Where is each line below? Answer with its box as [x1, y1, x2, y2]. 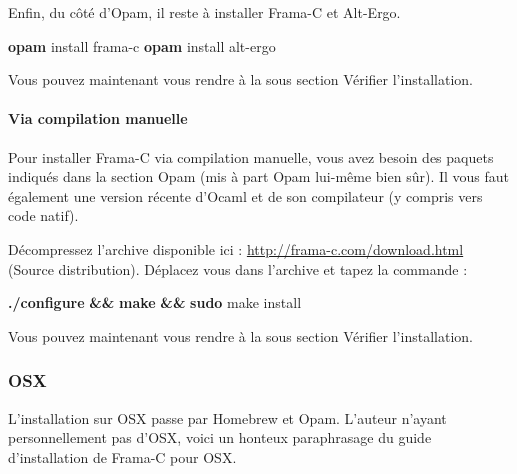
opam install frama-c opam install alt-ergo [8, 35, 276, 56]
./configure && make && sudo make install [8, 292, 302, 313]
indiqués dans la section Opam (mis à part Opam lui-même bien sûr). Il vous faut [8, 166, 510, 187]
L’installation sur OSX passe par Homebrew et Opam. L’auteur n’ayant [8, 407, 447, 428]
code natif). [8, 205, 79, 226]
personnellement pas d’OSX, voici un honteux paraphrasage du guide [8, 427, 432, 448]
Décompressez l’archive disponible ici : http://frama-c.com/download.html [8, 238, 464, 259]
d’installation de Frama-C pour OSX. [8, 446, 237, 467]
